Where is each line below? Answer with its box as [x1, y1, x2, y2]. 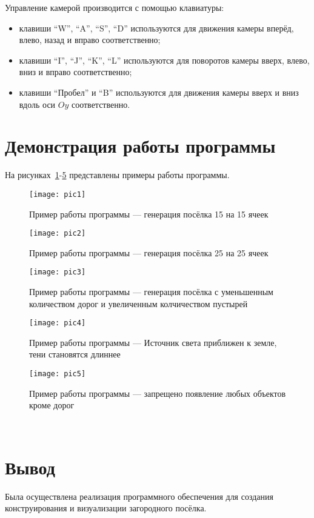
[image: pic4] [29, 319, 86, 328]
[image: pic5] [29, 370, 86, 379]
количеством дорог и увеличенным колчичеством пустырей [29, 297, 248, 310]
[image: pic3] [29, 268, 86, 277]
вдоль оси [19, 98, 56, 110]
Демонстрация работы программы [5, 133, 276, 158]
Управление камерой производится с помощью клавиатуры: [5, 1, 224, 13]
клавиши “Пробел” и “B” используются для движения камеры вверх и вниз [19, 85, 299, 98]
